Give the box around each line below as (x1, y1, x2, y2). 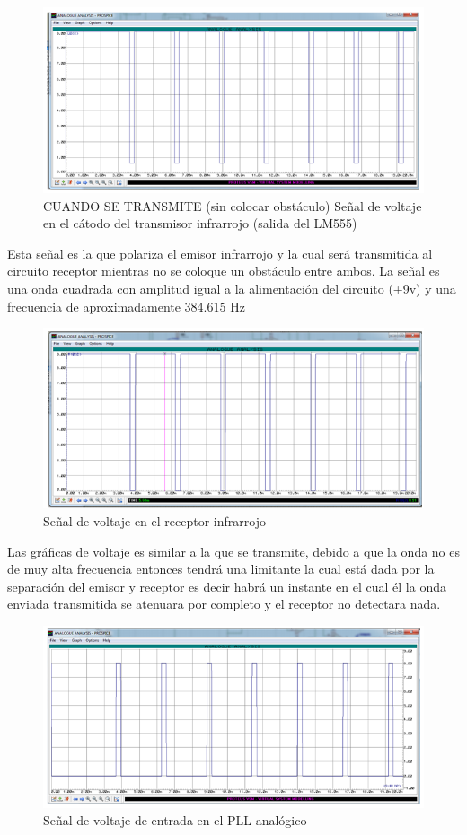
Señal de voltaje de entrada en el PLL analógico (43, 811, 307, 830)
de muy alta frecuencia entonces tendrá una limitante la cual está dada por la (7, 559, 435, 578)
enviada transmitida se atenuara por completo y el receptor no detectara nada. (7, 594, 441, 613)
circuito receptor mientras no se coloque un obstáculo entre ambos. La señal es (7, 261, 440, 280)
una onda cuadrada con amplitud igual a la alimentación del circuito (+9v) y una (7, 279, 456, 298)
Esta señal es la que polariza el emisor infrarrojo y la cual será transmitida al (7, 243, 433, 262)
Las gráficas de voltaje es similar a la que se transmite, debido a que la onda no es (7, 541, 461, 560)
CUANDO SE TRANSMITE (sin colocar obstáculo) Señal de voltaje (43, 196, 422, 215)
